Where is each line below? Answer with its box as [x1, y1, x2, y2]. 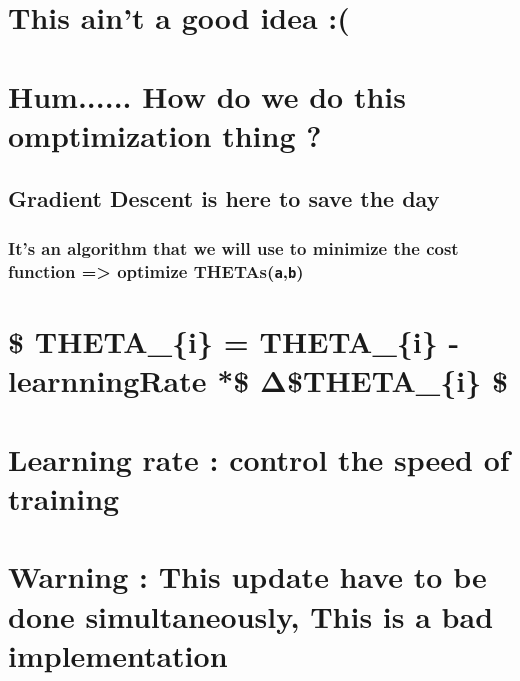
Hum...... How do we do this [8, 75, 406, 116]
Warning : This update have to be [8, 556, 487, 597]
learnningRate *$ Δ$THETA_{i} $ [8, 360, 509, 401]
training [8, 477, 120, 518]
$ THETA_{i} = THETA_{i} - [8, 321, 460, 362]
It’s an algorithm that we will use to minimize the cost [8, 235, 459, 260]
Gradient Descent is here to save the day [8, 183, 440, 214]
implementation [8, 634, 228, 675]
